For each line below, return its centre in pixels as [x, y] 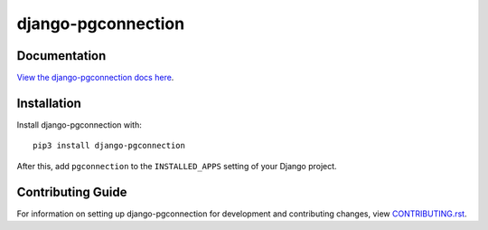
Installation [49, 103]
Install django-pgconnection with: [79, 125]
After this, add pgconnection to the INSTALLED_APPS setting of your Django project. [177, 166]
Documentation [61, 56]
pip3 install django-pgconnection [109, 146]
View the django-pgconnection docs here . [95, 78]
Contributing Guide [72, 192]
